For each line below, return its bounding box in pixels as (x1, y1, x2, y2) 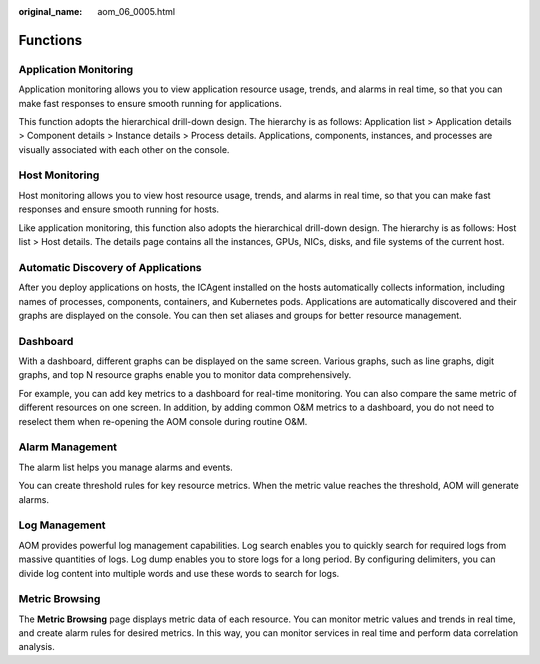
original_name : (18, 6, 83, 17)
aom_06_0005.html (97, 6, 175, 17)
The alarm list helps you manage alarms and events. (18, 461, 234, 473)
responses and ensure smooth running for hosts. (18, 203, 220, 215)
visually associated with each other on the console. (18, 143, 230, 155)
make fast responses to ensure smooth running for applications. (18, 97, 282, 109)
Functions (18, 31, 83, 49)
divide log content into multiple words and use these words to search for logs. (18, 567, 340, 579)
